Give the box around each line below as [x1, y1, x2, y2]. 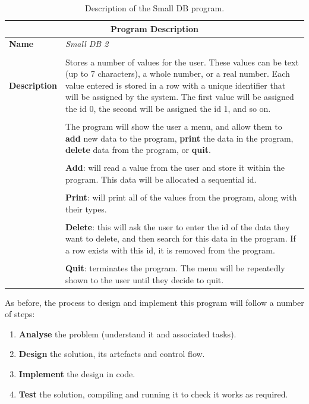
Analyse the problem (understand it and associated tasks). [18, 327, 237, 340]
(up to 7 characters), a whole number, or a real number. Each [65, 67, 290, 80]
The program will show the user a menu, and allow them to [65, 120, 282, 132]
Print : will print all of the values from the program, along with [65, 190, 297, 203]
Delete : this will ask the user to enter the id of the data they [65, 220, 290, 233]
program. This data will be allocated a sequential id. [65, 173, 257, 185]
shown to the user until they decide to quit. [65, 273, 224, 286]
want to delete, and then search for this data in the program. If [65, 232, 296, 245]
